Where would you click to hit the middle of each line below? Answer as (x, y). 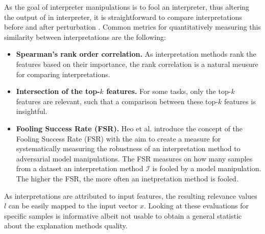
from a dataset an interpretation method (80, 168)
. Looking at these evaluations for (196, 206)
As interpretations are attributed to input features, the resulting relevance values (131, 195)
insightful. (32, 111)
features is (240, 101)
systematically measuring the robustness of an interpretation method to (128, 148)
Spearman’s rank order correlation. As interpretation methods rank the (136, 54)
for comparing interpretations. (63, 74)
